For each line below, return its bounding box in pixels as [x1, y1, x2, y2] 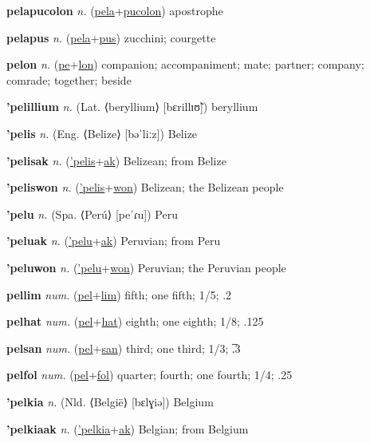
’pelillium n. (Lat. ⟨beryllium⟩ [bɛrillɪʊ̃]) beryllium [6, 98, 258, 115]
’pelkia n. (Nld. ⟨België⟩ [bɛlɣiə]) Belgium [6, 393, 214, 409]
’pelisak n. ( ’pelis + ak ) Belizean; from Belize [6, 152, 226, 168]
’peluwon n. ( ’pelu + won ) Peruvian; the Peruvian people [6, 259, 286, 275]
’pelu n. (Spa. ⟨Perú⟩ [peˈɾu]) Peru [6, 205, 178, 222]
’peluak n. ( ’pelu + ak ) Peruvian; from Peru [6, 232, 221, 249]
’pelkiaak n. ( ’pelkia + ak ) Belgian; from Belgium [6, 420, 249, 437]
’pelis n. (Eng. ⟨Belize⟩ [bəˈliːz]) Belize [6, 125, 198, 141]
